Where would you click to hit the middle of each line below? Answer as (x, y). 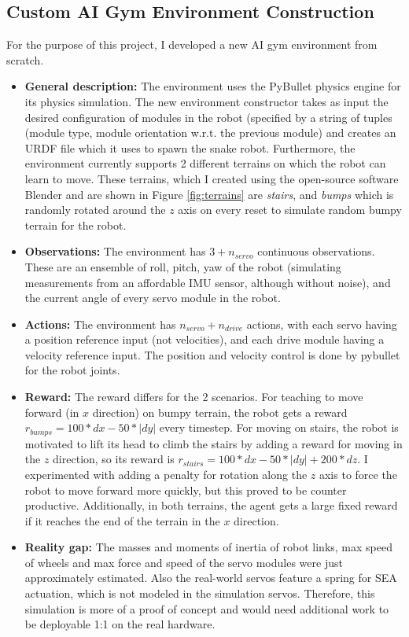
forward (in (52, 412)
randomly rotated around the (95, 210)
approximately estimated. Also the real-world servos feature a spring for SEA (211, 578)
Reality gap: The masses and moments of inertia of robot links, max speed (208, 547)
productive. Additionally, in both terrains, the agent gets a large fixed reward (211, 505)
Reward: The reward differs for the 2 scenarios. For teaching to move (194, 397)
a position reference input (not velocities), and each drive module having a (204, 339)
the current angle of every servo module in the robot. (153, 298)
